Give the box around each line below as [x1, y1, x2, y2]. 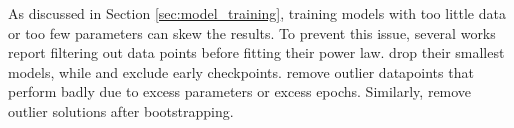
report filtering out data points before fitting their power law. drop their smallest [8, 42, 505, 63]
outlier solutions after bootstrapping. [8, 100, 234, 121]
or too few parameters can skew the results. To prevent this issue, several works [8, 22, 496, 43]
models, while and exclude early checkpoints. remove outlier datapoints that [8, 61, 474, 82]
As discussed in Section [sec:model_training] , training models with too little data [8, 3, 506, 23]
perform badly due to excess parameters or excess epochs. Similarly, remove [8, 81, 472, 102]
